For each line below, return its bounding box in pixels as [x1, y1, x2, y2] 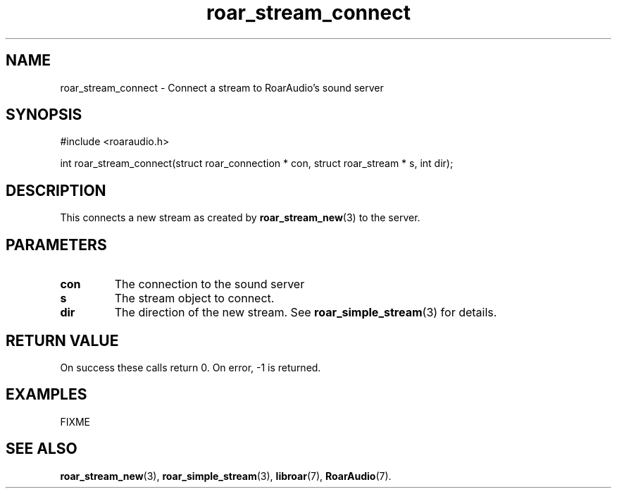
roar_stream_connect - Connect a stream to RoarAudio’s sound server [60, 81, 384, 94]
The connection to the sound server [114, 277, 305, 292]
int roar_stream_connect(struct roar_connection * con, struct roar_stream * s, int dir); [60, 157, 454, 170]
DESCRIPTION [6, 181, 106, 199]
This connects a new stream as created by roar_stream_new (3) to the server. [60, 211, 420, 224]
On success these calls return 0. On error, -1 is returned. [60, 361, 321, 373]
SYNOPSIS [6, 106, 82, 124]
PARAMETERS [6, 235, 107, 254]
